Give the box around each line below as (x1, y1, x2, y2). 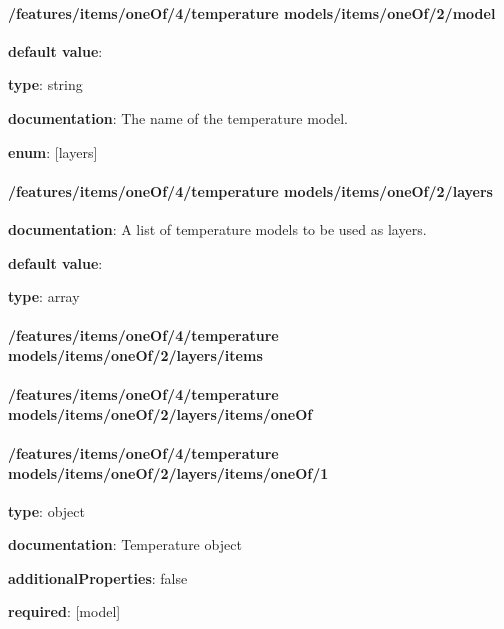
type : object (8, 500, 85, 521)
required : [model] (8, 601, 121, 622)
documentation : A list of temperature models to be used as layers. (8, 218, 427, 239)
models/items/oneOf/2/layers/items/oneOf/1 (8, 462, 329, 483)
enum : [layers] (8, 141, 98, 162)
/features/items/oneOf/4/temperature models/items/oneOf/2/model (8, 2, 496, 23)
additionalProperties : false (8, 567, 188, 588)
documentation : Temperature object (8, 534, 242, 555)
